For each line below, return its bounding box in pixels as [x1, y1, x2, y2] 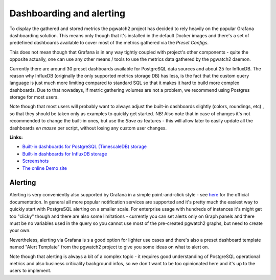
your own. [9, 227, 31, 234]
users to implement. [9, 268, 52, 274]
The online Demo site [22, 165, 67, 171]
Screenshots [22, 158, 49, 164]
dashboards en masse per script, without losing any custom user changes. [9, 125, 167, 131]
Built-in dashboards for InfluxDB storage [22, 150, 107, 157]
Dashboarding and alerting [9, 8, 126, 19]
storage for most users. [9, 94, 59, 100]
